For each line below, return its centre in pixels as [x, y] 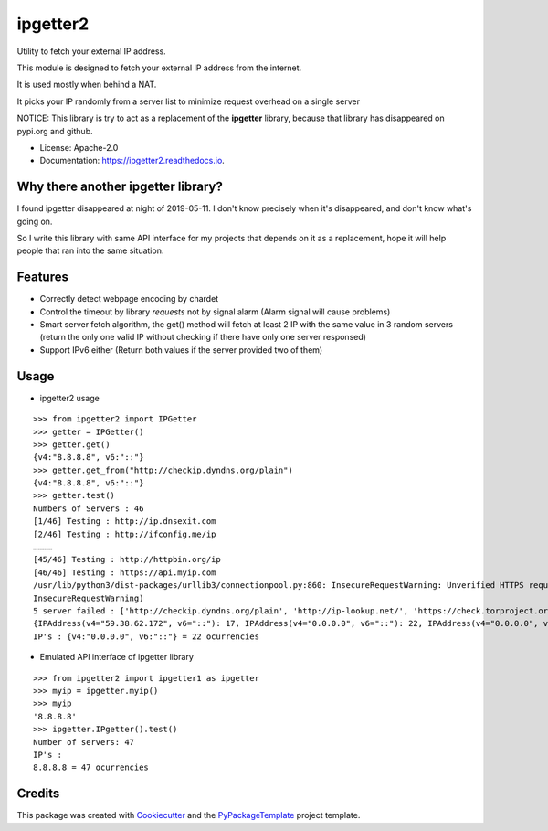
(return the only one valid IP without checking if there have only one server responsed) [203, 337]
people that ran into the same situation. [90, 250]
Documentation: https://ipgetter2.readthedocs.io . [132, 161]
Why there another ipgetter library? [120, 187]
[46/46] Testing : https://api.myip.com [125, 572]
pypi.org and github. [55, 131]
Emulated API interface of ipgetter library [116, 657]
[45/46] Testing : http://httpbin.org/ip [127, 559]
